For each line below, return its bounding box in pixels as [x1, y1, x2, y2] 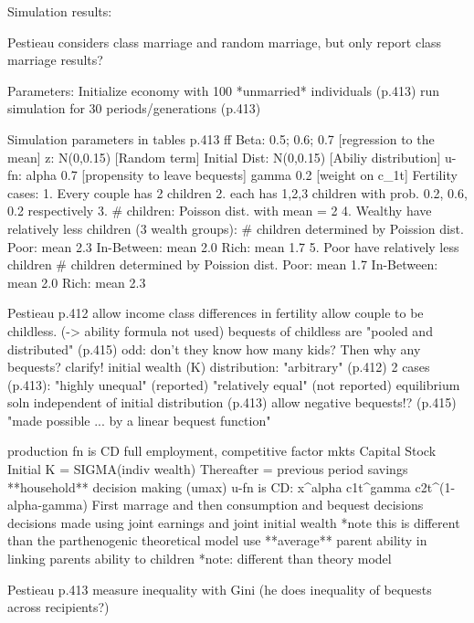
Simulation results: [7, 2, 112, 20]
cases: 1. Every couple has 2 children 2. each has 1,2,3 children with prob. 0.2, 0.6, [7, 183, 468, 202]
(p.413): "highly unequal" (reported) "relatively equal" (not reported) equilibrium [7, 375, 460, 394]
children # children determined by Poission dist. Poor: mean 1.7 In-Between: [7, 255, 438, 274]
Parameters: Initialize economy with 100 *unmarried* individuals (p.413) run [7, 80, 440, 100]
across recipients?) [7, 597, 110, 617]
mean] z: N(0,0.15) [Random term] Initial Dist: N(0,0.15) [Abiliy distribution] [7, 147, 441, 166]
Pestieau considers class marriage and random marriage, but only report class [7, 32, 442, 51]
